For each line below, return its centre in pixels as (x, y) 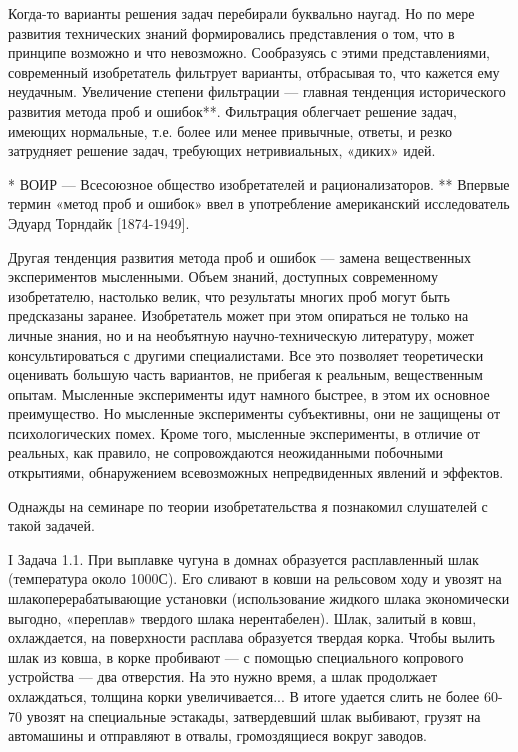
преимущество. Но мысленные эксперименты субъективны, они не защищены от (254, 413)
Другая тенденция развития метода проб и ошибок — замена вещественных (240, 256)
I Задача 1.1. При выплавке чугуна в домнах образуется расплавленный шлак (243, 558)
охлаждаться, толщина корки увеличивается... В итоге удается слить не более (244, 696)
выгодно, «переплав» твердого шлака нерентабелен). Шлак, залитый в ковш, (242, 617)
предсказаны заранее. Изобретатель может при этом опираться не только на (238, 315)
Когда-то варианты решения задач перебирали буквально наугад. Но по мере (241, 13)
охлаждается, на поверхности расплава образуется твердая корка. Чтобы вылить (251, 637)
